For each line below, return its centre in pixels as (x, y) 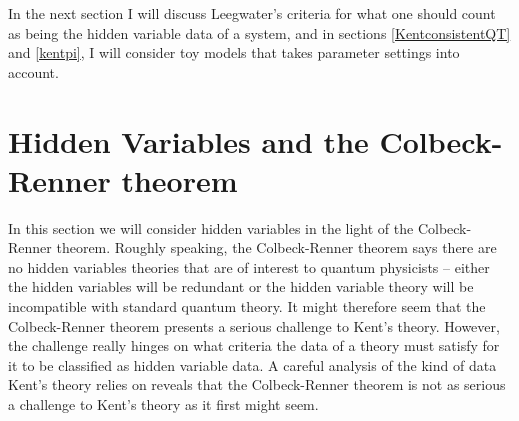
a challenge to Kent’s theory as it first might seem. (163, 404)
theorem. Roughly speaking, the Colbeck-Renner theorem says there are (276, 247)
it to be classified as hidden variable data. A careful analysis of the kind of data (252, 364)
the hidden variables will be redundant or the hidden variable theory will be (241, 286)
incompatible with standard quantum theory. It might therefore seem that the (247, 306)
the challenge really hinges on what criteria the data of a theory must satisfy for (254, 345)
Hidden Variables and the (188, 140)
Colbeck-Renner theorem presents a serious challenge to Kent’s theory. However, (254, 325)
